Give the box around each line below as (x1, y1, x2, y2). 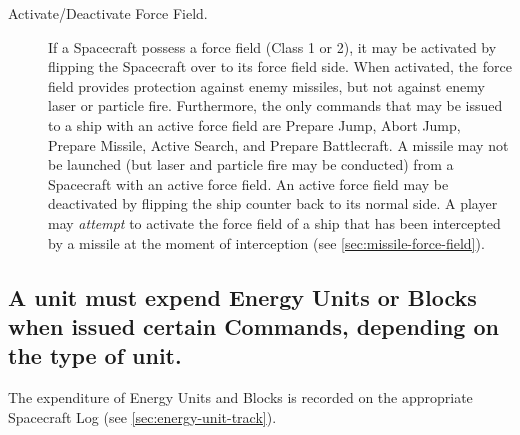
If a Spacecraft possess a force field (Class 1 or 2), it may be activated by (48, 36, 497, 57)
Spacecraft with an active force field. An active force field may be (48, 173, 449, 194)
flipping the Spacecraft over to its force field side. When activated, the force (48, 56, 512, 77)
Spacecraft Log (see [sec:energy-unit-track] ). (8, 406, 277, 427)
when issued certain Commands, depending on (8, 310, 499, 341)
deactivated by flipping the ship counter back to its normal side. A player (48, 193, 498, 214)
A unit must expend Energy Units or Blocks (8, 281, 477, 312)
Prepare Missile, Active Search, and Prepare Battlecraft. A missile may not (48, 134, 509, 155)
